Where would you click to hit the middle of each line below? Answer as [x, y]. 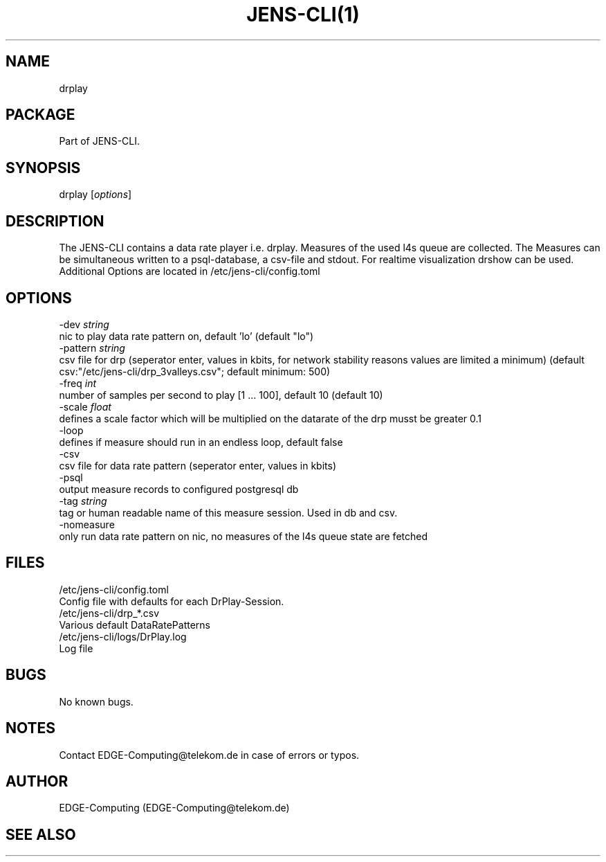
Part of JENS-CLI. [100, 141]
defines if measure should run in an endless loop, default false [201, 442]
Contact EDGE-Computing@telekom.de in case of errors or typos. [209, 755]
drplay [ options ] [95, 195]
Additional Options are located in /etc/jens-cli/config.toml [190, 271]
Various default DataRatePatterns [135, 625]
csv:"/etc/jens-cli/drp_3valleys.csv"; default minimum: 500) [195, 371]
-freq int [78, 383]
